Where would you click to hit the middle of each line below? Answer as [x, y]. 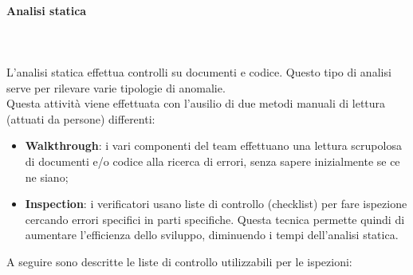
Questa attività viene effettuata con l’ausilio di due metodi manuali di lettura [196, 103]
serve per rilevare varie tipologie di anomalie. [116, 87]
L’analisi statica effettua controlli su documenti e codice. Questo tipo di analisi [199, 71]
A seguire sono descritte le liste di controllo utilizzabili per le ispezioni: [179, 261]
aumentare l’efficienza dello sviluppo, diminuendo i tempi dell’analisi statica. [212, 235]
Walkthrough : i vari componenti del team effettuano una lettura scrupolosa [213, 145]
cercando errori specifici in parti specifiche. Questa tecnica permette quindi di [215, 219]
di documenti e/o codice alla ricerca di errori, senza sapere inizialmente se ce [212, 161]
